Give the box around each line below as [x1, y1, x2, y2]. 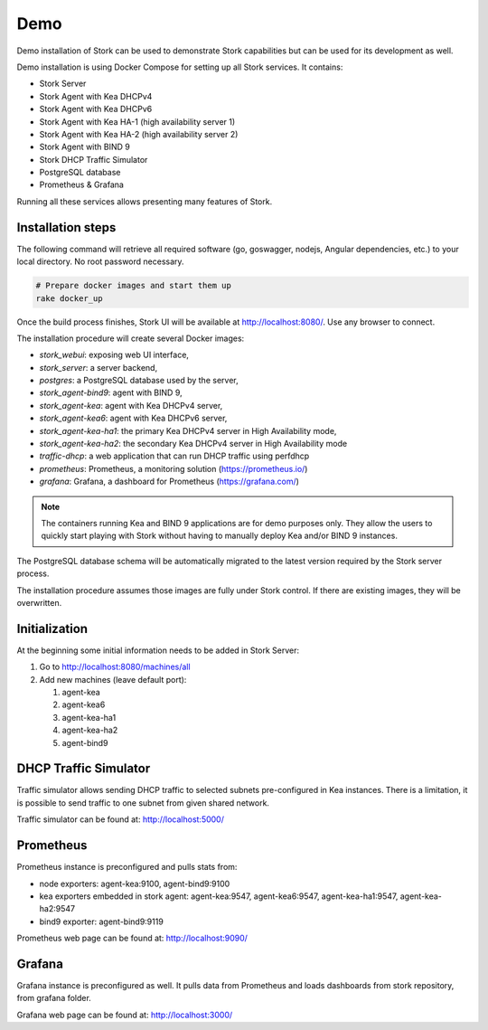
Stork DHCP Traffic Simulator [39, 154, 148, 165]
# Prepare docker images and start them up [35, 280, 232, 291]
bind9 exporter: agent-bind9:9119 [39, 916, 164, 927]
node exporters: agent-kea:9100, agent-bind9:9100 [39, 878, 230, 889]
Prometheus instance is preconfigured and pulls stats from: [16, 862, 238, 873]
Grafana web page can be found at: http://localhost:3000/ [16, 1009, 233, 1020]
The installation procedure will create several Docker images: [16, 333, 245, 344]
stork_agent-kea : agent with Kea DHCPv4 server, [39, 400, 223, 411]
